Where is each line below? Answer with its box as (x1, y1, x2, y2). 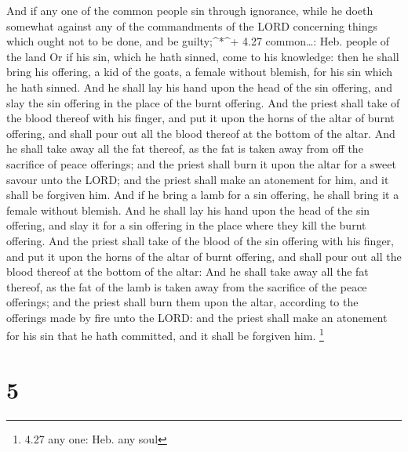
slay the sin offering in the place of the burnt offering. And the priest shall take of (6, 94, 400, 110)
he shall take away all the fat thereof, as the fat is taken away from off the (6, 140, 363, 157)
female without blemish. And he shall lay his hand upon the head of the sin (6, 201, 370, 218)
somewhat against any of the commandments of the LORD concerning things (6, 17, 378, 34)
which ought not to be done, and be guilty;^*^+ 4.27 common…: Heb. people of (6, 33, 390, 49)
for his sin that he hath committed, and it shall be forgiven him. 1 (6, 325, 324, 344)
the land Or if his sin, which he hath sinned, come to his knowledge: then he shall (6, 48, 399, 64)
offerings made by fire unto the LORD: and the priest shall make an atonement (6, 309, 388, 325)
